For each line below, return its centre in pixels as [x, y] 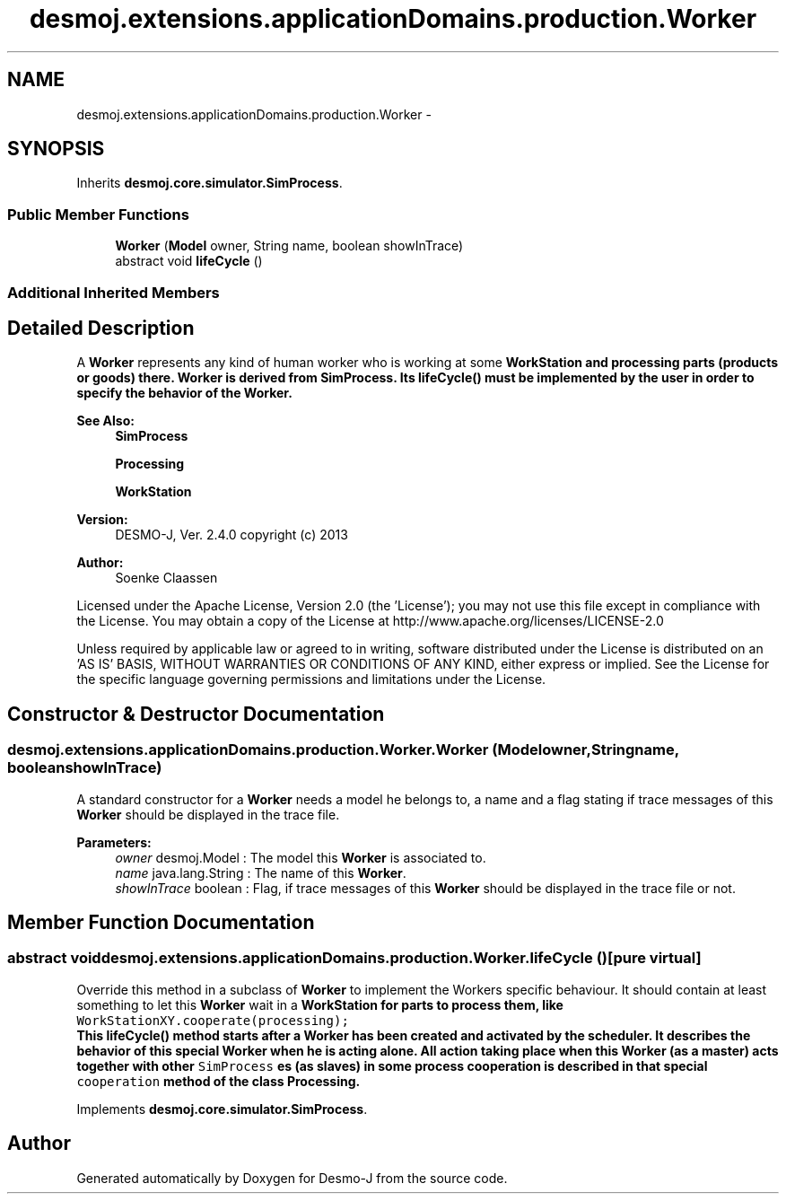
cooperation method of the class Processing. [218, 1081]
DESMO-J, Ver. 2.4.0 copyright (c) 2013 [231, 535]
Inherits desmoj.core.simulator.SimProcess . [210, 183]
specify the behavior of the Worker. [184, 393]
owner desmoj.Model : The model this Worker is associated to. [301, 857]
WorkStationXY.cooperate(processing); [213, 1020]
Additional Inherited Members [114, 292]
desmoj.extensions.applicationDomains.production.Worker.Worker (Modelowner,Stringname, [343, 750]
